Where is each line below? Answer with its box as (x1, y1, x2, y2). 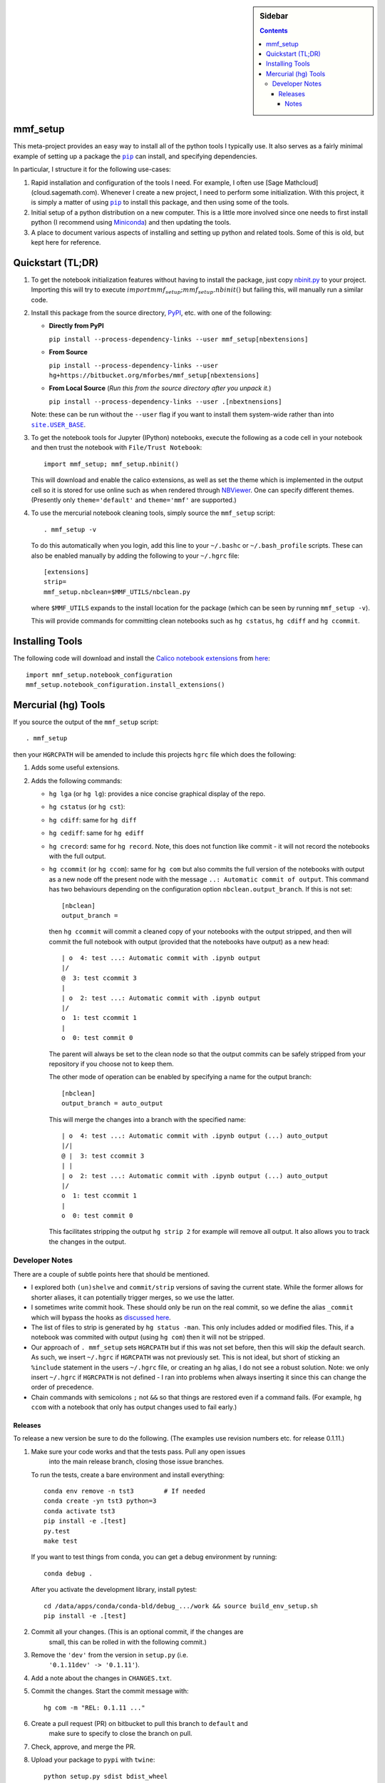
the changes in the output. (48, 1237, 126, 1246)
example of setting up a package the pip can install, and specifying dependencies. (13, 152, 258, 160)
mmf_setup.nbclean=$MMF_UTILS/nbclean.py (43, 588, 190, 596)
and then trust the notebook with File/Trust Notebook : (31, 443, 202, 452)
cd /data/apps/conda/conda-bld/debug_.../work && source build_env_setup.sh (43, 1602, 319, 1610)
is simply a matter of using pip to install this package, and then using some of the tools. (31, 198, 289, 207)
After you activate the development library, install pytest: (31, 1585, 197, 1594)
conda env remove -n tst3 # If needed (43, 1487, 206, 1496)
